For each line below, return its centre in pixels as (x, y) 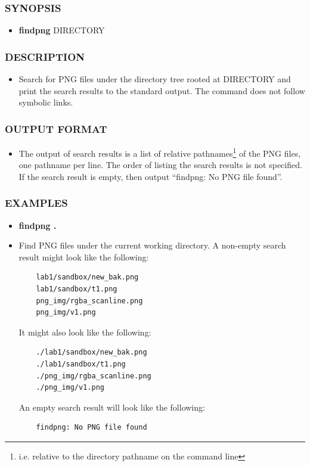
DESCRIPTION (45, 56)
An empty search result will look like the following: (112, 407)
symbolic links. (46, 102)
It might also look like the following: (85, 332)
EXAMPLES (36, 203)
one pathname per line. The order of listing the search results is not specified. (160, 165)
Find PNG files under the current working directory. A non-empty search (152, 245)
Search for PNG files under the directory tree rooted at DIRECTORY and (155, 79)
